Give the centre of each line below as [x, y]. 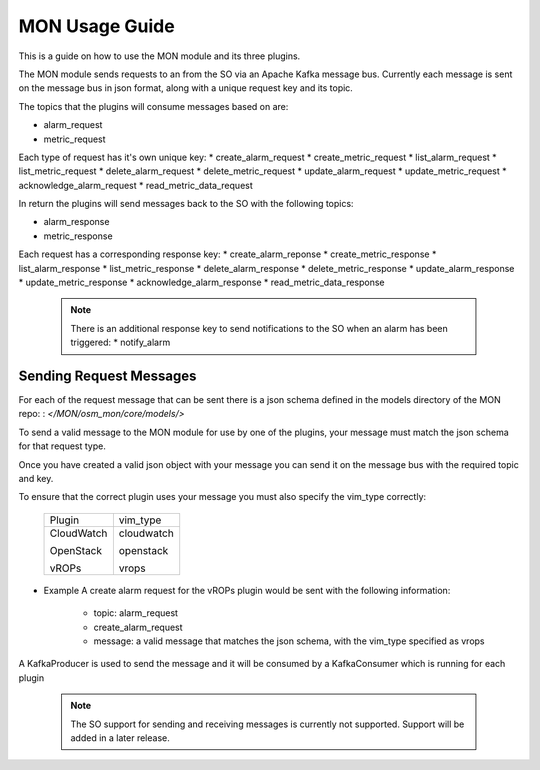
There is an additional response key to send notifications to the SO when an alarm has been [259, 328]
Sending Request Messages [107, 376]
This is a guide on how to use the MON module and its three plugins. [159, 56]
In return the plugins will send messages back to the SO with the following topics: [186, 204]
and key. [36, 479]
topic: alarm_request [136, 613]
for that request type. [62, 446]
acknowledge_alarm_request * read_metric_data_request [136, 185]
